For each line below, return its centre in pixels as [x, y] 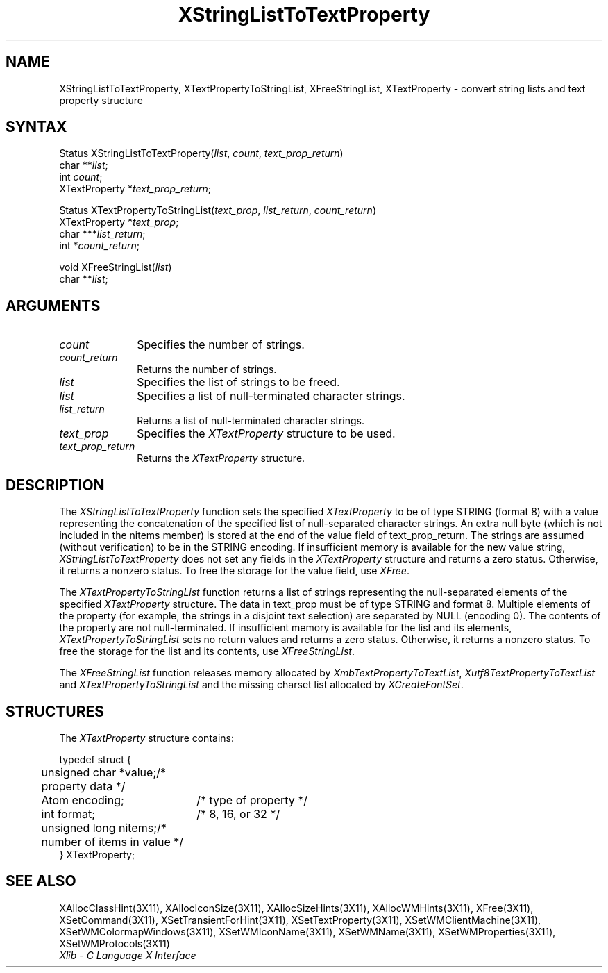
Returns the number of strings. [207, 369]
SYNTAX [36, 127]
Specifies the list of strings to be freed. [238, 382]
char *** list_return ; [102, 234]
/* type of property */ [252, 800]
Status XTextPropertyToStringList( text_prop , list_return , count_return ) [218, 210]
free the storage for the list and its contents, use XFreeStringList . [207, 651]
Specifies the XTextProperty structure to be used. [266, 434]
